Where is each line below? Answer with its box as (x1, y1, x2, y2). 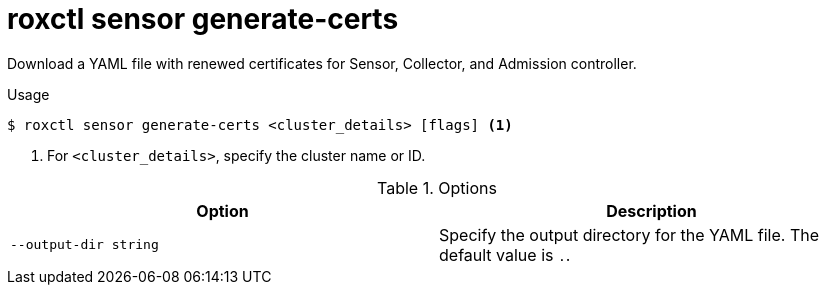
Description (606, 200, 697, 221)
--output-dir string (10, 237, 159, 253)
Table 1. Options (377, 177, 497, 198)
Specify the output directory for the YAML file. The (439, 224, 819, 245)
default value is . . (439, 244, 571, 265)
